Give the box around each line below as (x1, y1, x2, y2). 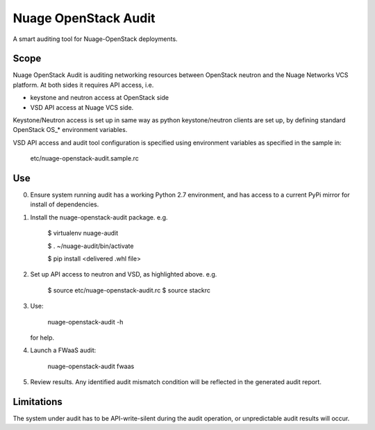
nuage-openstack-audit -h (47, 317, 124, 326)
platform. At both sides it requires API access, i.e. (12, 81, 154, 89)
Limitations (12, 396, 62, 408)
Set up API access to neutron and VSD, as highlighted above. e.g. (30, 270, 217, 279)
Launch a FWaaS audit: (30, 346, 97, 354)
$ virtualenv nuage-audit (47, 229, 119, 238)
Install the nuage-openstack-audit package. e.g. (30, 213, 168, 222)
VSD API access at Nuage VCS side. (30, 103, 134, 111)
